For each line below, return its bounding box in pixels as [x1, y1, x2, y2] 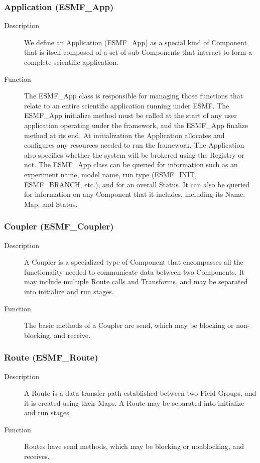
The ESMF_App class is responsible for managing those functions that [24, 90, 243, 101]
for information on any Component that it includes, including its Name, [24, 189, 245, 199]
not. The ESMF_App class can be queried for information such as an [24, 159, 238, 170]
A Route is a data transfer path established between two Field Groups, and [24, 388, 256, 398]
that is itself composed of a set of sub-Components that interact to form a [24, 47, 252, 57]
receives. [24, 451, 50, 461]
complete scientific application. [24, 57, 118, 67]
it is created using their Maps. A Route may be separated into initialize [24, 397, 244, 408]
